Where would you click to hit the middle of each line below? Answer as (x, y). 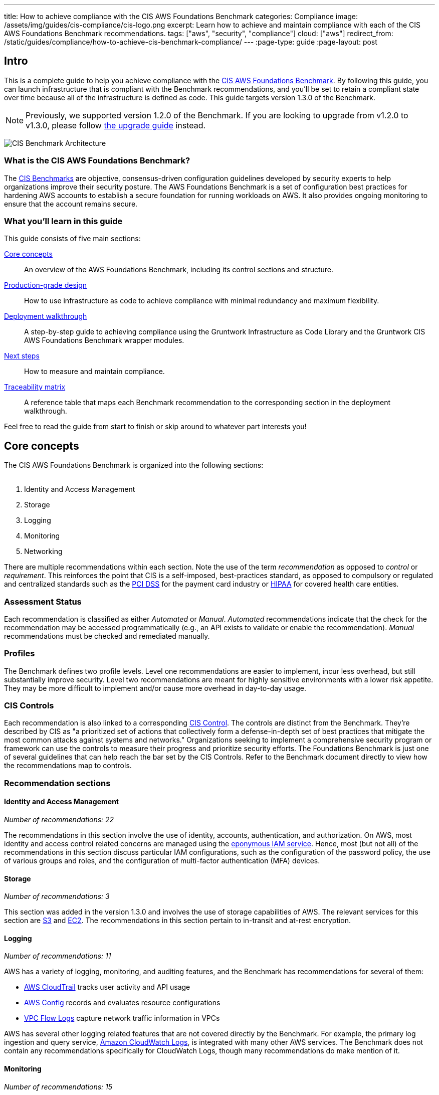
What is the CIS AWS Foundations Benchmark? (97, 161)
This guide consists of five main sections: (72, 239)
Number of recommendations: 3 (57, 896)
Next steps (22, 356)
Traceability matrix (35, 387)
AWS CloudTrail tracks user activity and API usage (107, 987)
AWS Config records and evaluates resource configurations (122, 1003)
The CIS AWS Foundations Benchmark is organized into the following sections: (134, 465)
